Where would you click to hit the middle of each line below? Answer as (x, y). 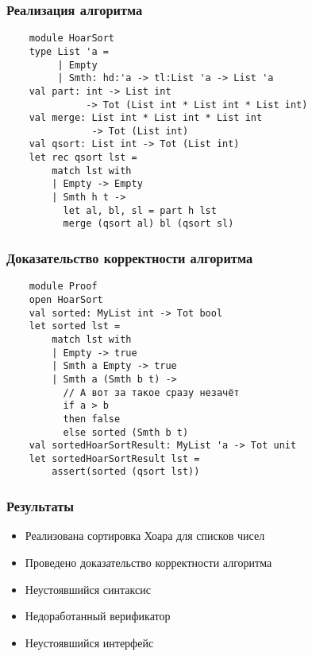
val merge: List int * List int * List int (146, 118)
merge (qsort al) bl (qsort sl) (148, 224)
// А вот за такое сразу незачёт (151, 392)
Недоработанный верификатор (98, 616)
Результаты (40, 506)
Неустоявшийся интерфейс (89, 642)
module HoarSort (72, 39)
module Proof (63, 287)
